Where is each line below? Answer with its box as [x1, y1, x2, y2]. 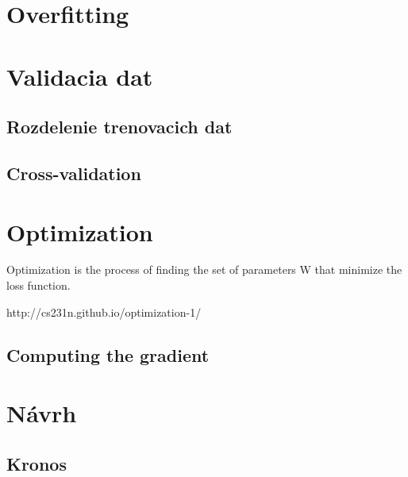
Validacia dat [6, 60, 153, 92]
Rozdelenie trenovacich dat [6, 114, 233, 139]
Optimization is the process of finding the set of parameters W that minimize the [6, 261, 402, 278]
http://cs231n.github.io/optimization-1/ [6, 303, 202, 320]
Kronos [6, 451, 67, 475]
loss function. [6, 277, 71, 294]
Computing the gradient [6, 342, 210, 367]
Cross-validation [6, 160, 141, 185]
